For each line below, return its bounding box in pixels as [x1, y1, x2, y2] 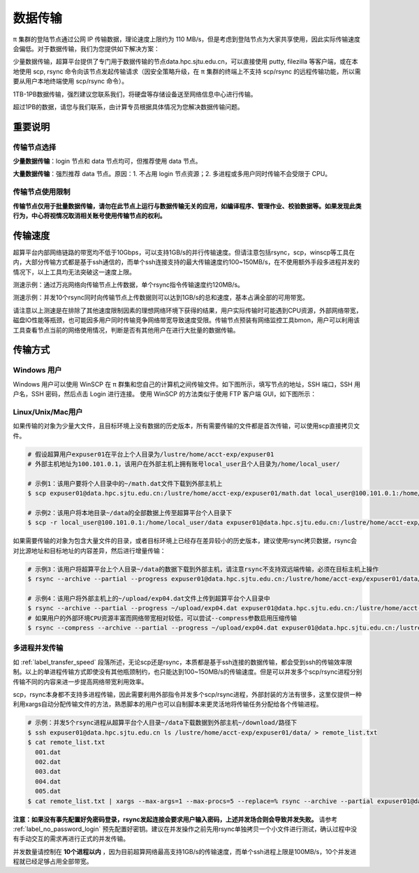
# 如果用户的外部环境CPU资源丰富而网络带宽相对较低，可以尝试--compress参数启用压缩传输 [27, 614, 297, 622]
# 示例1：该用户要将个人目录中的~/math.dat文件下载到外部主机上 [27, 479, 223, 487]
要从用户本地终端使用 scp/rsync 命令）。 [13, 77, 128, 85]
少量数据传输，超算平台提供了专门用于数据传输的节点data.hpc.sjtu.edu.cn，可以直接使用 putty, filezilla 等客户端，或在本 [13, 57, 358, 66]
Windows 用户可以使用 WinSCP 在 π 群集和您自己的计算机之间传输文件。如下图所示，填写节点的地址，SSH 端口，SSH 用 [13, 380, 361, 388]
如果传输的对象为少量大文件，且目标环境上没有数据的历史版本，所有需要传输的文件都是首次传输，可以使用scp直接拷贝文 [13, 421, 360, 430]
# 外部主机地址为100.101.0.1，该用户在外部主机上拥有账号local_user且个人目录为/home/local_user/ [27, 460, 340, 468]
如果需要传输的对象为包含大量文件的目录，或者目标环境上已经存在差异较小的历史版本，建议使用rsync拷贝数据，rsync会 [13, 537, 358, 545]
